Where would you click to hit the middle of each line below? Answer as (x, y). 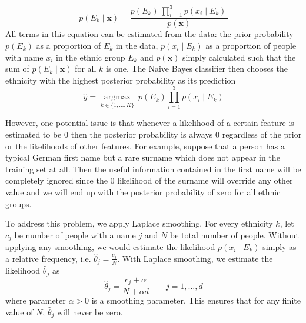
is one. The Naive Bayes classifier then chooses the (197, 69)
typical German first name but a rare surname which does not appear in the (143, 157)
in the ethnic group (91, 57)
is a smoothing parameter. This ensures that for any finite (196, 300)
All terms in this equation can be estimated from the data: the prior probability (149, 34)
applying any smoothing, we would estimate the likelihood (110, 247)
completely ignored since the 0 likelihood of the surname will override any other (149, 180)
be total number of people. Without (234, 234)
